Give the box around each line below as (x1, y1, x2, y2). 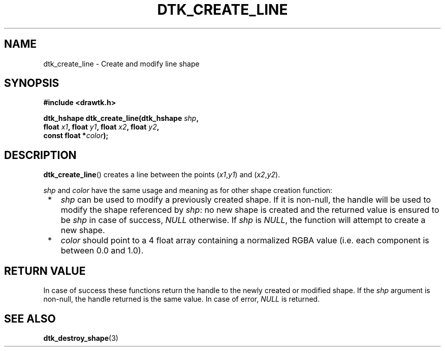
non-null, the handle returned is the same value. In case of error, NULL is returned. (43, 295, 320, 304)
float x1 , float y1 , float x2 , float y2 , (43, 122, 160, 132)
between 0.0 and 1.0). (60, 245, 144, 256)
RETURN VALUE (4, 264, 86, 277)
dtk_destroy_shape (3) (43, 333, 118, 342)
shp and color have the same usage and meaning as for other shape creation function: (43, 186, 333, 195)
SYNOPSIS (4, 77, 59, 90)
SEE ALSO (4, 312, 56, 325)
